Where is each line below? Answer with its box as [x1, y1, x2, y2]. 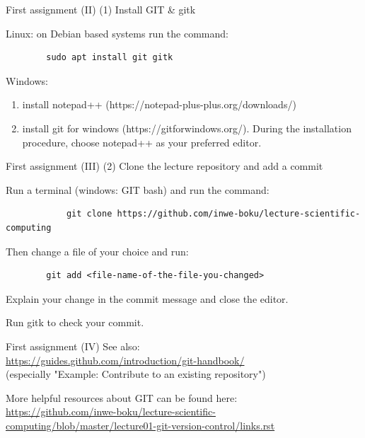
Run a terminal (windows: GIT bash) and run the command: [6, 182, 270, 197]
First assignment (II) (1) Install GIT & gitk [6, 2, 196, 16]
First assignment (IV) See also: [6, 338, 140, 353]
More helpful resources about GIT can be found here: [6, 390, 238, 405]
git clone [66, 209, 112, 219]
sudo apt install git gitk [46, 52, 173, 63]
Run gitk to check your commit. [6, 315, 144, 330]
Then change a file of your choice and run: [6, 243, 189, 258]
